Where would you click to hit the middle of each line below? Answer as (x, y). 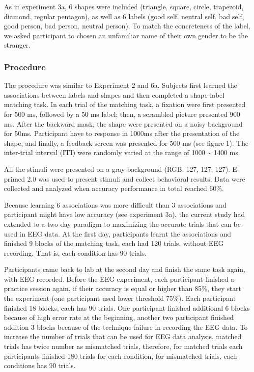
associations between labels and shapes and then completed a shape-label (114, 94)
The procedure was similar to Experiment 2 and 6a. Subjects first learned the (121, 85)
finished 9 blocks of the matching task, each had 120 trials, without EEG (114, 243)
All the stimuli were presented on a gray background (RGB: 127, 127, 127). (117, 169)
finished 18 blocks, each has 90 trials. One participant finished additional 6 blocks (127, 307)
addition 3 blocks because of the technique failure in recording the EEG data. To (126, 327)
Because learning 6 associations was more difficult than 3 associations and (115, 204)
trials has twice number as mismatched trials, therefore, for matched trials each (123, 346)
